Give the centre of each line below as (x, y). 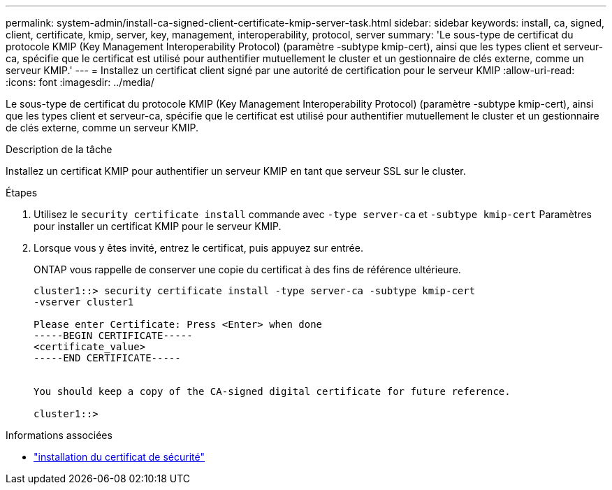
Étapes (22, 193)
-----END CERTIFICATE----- (107, 358)
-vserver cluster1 (84, 302)
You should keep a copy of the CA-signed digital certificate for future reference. (272, 391)
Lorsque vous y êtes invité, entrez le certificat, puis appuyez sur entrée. (198, 248)
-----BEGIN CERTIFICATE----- (113, 336)
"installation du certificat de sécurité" (119, 457)
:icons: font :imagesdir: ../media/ (80, 82)
